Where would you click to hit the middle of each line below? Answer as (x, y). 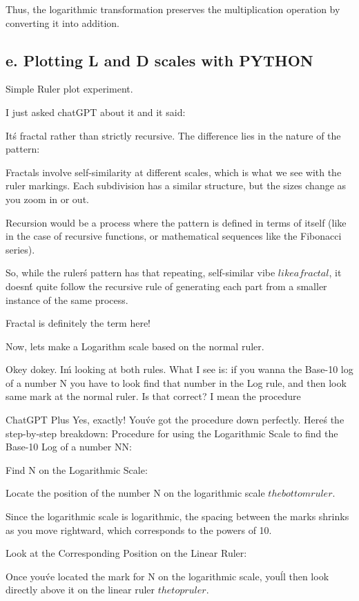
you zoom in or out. (47, 199)
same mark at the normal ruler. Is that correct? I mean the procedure (153, 396)
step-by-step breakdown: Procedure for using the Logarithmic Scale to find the (172, 433)
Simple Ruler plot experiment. (69, 89)
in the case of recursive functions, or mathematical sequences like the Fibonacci (174, 236)
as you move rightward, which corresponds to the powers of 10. (139, 530)
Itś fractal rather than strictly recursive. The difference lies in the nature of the (173, 135)
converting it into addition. (62, 22)
